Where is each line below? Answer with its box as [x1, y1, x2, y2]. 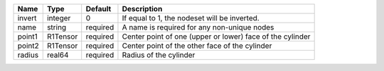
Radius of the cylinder [122, 50, 196, 60]
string [46, 22, 67, 32]
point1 [17, 32, 38, 41]
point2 [17, 41, 39, 51]
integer [46, 13, 71, 22]
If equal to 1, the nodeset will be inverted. [122, 13, 260, 22]
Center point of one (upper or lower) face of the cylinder [122, 32, 311, 41]
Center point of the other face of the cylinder [122, 41, 272, 51]
